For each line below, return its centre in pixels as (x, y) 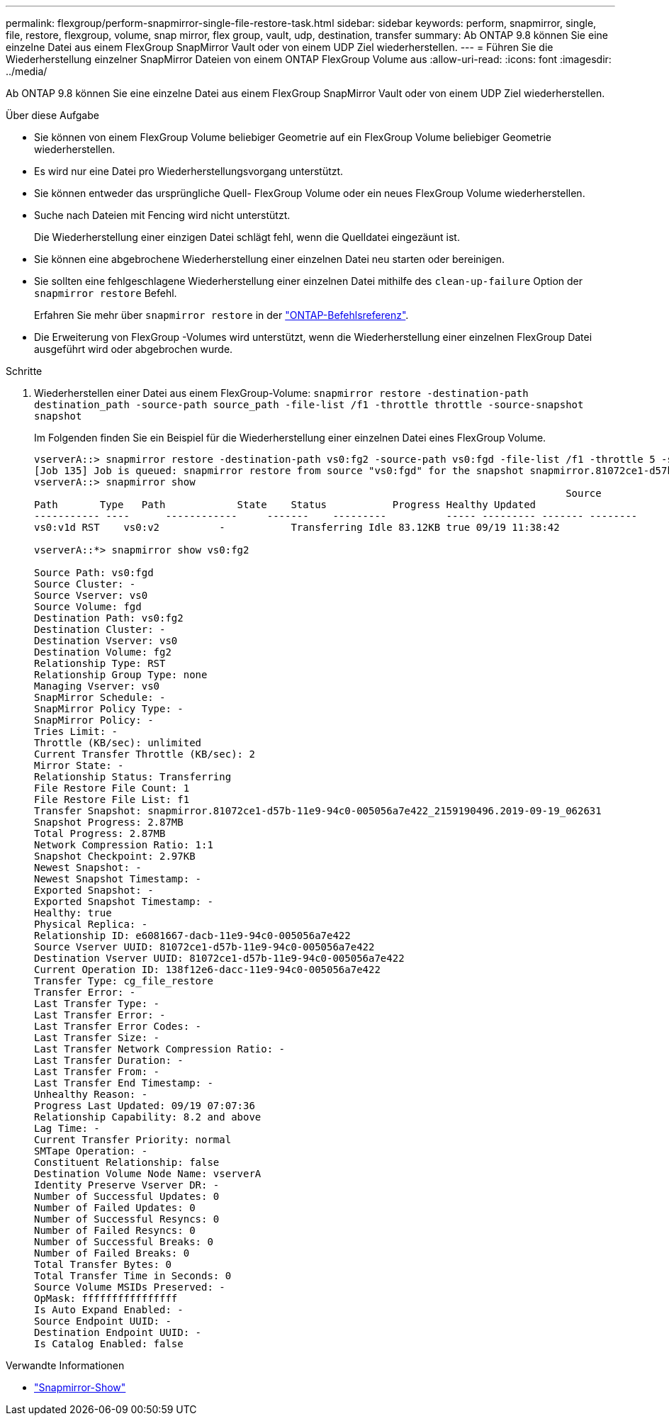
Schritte (24, 371)
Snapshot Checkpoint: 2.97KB (115, 856)
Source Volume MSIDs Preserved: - (130, 1287)
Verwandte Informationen (65, 1365)
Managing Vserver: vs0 (97, 686)
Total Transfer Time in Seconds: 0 (133, 1276)
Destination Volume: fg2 (103, 652)
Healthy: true (73, 913)
